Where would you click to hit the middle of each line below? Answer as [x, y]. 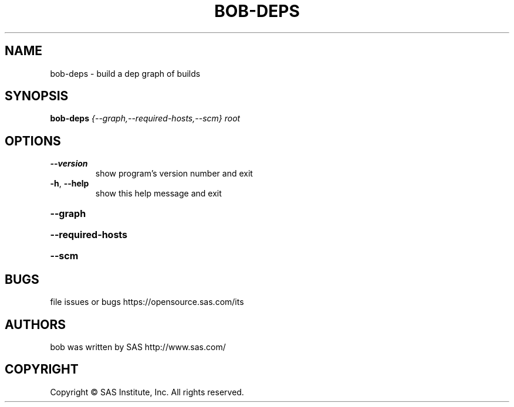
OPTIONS [33, 141]
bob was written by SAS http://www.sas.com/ [138, 347]
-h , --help [70, 184]
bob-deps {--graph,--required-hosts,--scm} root [145, 118]
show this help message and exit [158, 194]
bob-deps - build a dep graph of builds [125, 73]
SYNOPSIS [37, 96]
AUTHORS [35, 324]
